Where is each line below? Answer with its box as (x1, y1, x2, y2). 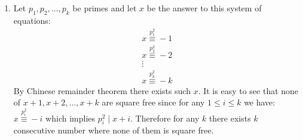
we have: (244, 96, 276, 108)
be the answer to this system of (146, 2, 262, 14)
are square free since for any (102, 96, 205, 108)
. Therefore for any (130, 111, 200, 124)
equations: (13, 14, 51, 26)
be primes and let (72, 2, 137, 14)
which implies (45, 111, 96, 124)
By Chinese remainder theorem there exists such (13, 84, 191, 97)
